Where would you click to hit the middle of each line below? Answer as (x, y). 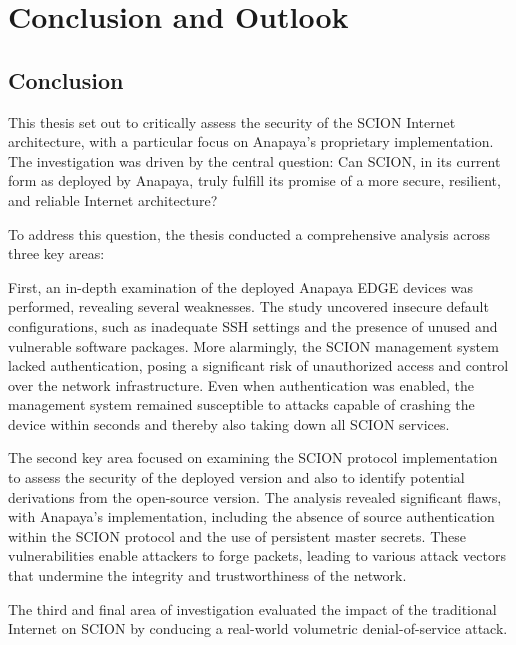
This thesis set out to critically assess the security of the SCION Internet (232, 121)
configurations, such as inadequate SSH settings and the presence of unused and (253, 325)
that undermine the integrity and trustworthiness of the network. (207, 575)
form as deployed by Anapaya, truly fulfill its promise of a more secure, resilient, (254, 180)
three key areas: (56, 253)
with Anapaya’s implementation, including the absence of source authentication (251, 516)
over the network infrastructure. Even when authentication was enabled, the (241, 384)
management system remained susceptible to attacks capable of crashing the (241, 404)
